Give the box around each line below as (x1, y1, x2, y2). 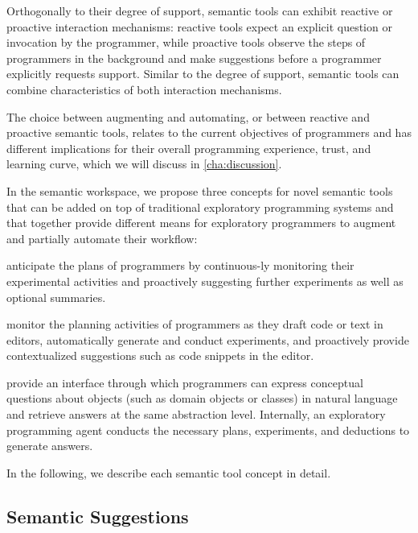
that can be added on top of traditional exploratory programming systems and (6, 198, 394, 215)
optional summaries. (6, 288, 106, 305)
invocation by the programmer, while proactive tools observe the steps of (6, 34, 366, 51)
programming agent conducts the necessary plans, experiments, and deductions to (6, 421, 410, 438)
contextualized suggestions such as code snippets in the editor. (6, 347, 314, 364)
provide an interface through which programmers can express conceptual (6, 374, 363, 390)
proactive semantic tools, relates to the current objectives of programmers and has (6, 124, 412, 141)
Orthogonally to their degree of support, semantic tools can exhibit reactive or (6, 2, 393, 19)
